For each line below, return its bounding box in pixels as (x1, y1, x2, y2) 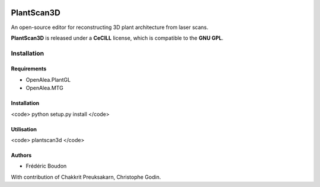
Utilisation (11, 125, 37, 133)
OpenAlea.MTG (25, 85, 63, 92)
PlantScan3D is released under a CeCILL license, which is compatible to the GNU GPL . (11, 34, 223, 41)
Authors (11, 151, 32, 159)
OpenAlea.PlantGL (25, 76, 71, 83)
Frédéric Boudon (25, 163, 67, 170)
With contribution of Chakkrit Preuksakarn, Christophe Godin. (11, 173, 161, 180)
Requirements (11, 65, 47, 72)
